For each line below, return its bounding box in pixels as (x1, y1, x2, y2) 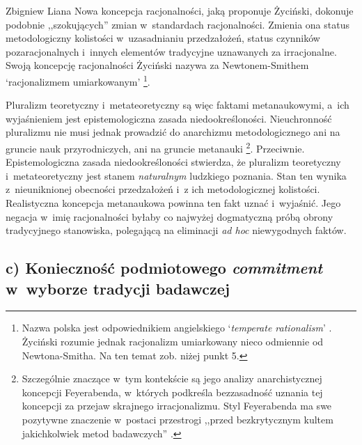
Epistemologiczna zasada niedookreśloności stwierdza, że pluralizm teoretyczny (6, 155, 341, 169)
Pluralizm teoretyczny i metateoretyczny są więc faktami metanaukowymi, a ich (6, 97, 349, 112)
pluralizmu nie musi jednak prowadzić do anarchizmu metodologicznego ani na (6, 125, 340, 139)
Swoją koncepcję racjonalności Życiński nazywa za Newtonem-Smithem (6, 58, 309, 72)
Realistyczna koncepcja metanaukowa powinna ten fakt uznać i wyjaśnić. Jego (6, 196, 341, 210)
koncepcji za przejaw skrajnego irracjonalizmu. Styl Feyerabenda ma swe (22, 398, 332, 413)
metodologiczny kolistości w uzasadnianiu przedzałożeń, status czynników (6, 31, 320, 45)
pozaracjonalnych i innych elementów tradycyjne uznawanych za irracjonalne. (6, 44, 337, 58)
